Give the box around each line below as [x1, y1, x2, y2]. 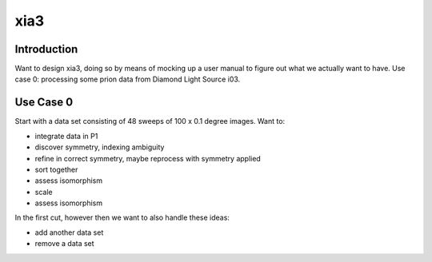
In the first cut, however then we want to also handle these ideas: [14, 212, 230, 223]
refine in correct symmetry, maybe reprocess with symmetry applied [34, 153, 262, 163]
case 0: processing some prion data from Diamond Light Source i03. [14, 74, 241, 84]
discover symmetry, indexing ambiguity [34, 142, 165, 152]
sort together [34, 165, 78, 174]
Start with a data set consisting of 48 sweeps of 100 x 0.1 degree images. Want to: [14, 117, 286, 126]
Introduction [14, 42, 78, 56]
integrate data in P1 [34, 131, 98, 141]
